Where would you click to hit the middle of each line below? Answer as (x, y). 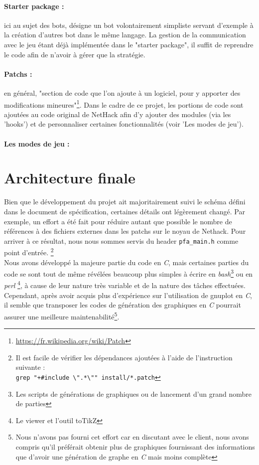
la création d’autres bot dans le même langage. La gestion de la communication (125, 35)
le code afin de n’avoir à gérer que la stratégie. (75, 54)
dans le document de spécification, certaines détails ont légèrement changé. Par (125, 211)
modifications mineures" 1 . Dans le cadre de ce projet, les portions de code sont (124, 104)
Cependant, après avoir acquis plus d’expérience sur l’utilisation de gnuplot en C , (128, 295)
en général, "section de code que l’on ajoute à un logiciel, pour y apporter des (122, 92)
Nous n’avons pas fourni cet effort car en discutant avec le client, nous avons (132, 437)
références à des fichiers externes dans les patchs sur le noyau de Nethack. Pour (125, 231)
